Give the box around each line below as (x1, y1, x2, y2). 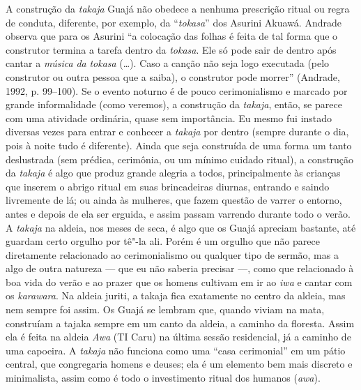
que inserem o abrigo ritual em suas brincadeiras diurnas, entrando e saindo (6, 179, 330, 193)
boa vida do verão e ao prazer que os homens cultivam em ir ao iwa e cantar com (6, 274, 353, 289)
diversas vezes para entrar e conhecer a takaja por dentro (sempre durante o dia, (6, 124, 349, 139)
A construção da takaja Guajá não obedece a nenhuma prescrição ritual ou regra (6, 1, 350, 15)
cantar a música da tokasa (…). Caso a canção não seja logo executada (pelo (6, 56, 330, 70)
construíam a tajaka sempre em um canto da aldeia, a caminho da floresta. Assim (6, 315, 355, 330)
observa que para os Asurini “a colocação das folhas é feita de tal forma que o (6, 29, 338, 43)
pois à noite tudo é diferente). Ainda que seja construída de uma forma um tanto (6, 137, 352, 152)
